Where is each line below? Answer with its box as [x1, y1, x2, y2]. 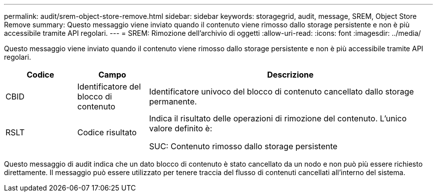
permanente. [149, 97, 197, 106]
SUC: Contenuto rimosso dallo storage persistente [149, 141, 338, 151]
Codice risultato [77, 127, 137, 137]
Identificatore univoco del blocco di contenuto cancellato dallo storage [149, 87, 414, 97]
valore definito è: [149, 123, 213, 133]
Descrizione [267, 70, 314, 80]
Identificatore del [77, 82, 141, 92]
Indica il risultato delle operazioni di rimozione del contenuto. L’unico [149, 113, 407, 123]
